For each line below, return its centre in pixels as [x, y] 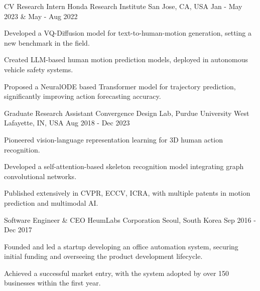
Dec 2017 [18, 230]
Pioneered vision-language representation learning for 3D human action [113, 139]
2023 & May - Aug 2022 [41, 16]
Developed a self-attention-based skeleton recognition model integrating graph [124, 166]
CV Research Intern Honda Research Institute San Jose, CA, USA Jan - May [123, 6]
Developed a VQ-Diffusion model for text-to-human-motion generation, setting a [128, 33]
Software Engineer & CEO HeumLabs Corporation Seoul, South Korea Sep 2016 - [130, 220]
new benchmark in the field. [47, 42]
